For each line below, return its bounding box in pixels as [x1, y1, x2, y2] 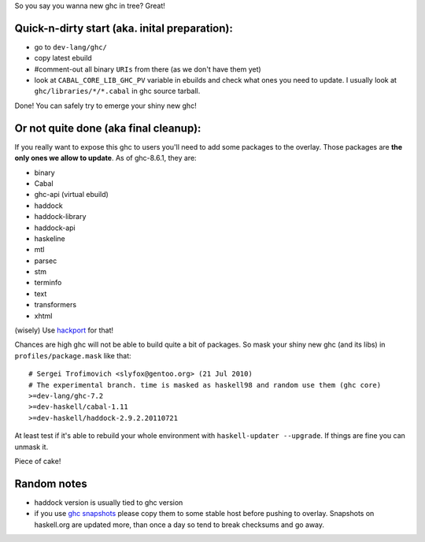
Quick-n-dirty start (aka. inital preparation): [14, 21, 234, 35]
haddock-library [34, 212, 87, 221]
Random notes [14, 477, 87, 490]
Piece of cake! [14, 456, 61, 466]
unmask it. [14, 442, 49, 451]
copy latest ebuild [34, 54, 92, 63]
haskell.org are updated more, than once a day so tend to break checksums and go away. [34, 520, 325, 529]
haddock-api [34, 223, 76, 232]
